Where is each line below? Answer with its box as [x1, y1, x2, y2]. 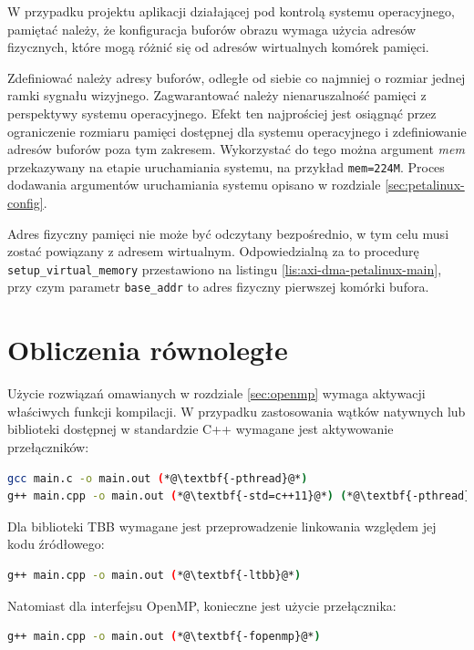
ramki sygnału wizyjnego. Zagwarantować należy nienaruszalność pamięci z [7, 86, 427, 105]
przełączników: [7, 438, 89, 456]
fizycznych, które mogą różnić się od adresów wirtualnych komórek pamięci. [7, 37, 429, 57]
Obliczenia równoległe [7, 331, 288, 368]
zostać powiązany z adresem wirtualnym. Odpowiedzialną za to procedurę [7, 242, 419, 261]
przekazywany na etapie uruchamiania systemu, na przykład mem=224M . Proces [7, 157, 445, 176]
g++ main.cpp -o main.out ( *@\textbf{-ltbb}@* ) [7, 568, 302, 582]
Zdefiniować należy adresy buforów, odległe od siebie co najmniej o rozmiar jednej [7, 67, 466, 87]
